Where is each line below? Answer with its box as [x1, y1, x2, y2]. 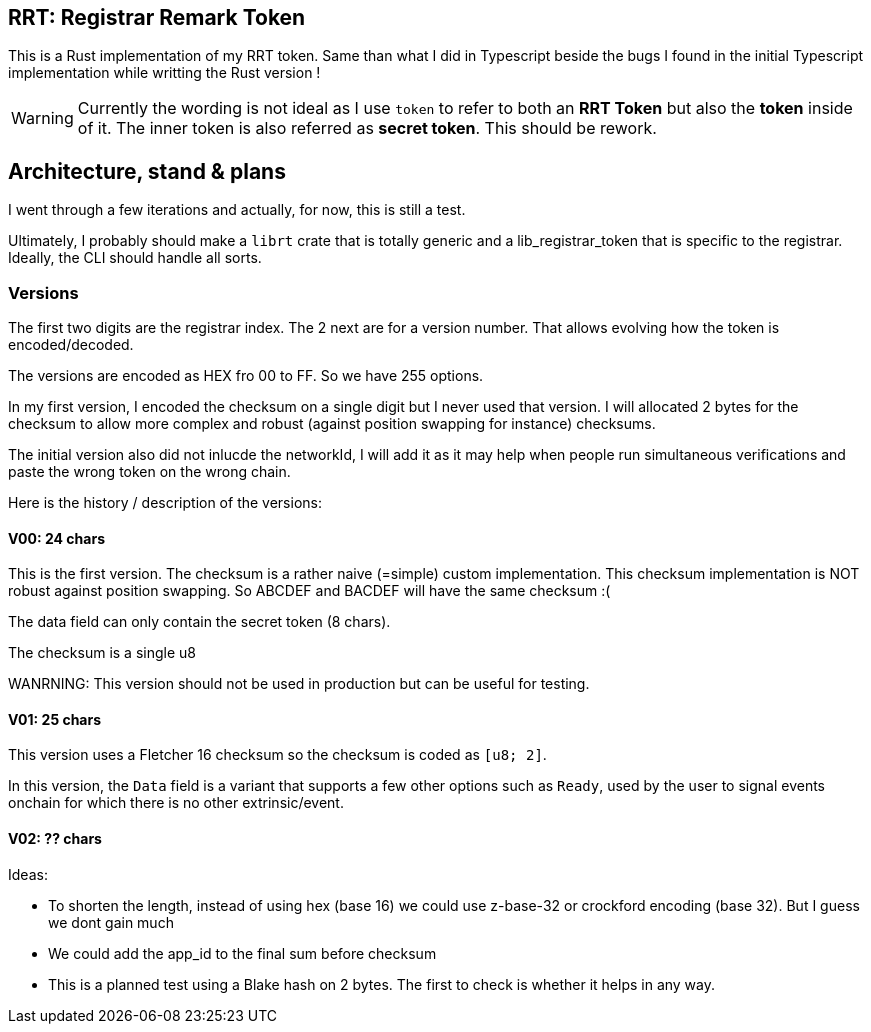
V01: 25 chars [8, 710, 102, 728]
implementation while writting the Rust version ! [8, 64, 321, 82]
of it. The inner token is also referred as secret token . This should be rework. [77, 118, 657, 139]
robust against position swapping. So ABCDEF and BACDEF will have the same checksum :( [8, 582, 611, 600]
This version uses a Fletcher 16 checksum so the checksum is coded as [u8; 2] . [8, 746, 547, 764]
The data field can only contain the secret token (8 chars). [8, 613, 391, 631]
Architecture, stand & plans [8, 158, 286, 184]
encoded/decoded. [8, 336, 134, 354]
